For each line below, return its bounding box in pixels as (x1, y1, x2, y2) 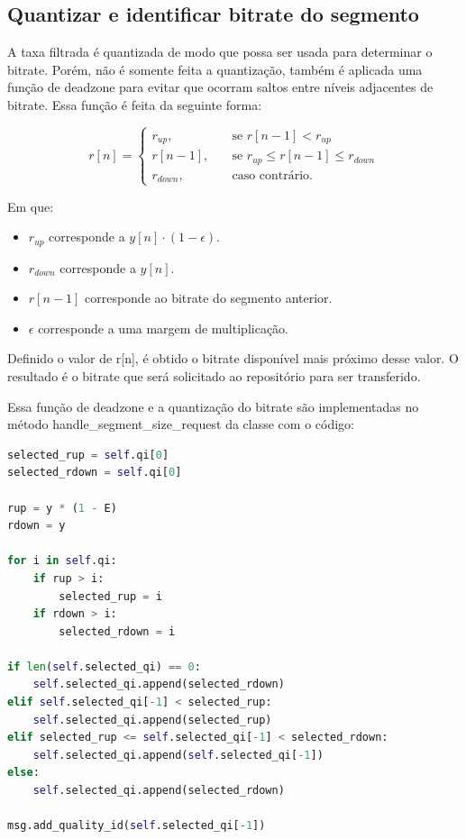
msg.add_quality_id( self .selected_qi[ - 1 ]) (7, 819, 266, 833)
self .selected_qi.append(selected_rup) (32, 713, 272, 726)
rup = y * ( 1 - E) (7, 501, 117, 515)
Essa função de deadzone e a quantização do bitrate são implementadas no (7, 397, 419, 415)
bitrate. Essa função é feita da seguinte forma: (7, 95, 262, 114)
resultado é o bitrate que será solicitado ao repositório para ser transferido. (7, 366, 421, 385)
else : (7, 766, 40, 780)
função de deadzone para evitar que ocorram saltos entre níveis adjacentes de (7, 78, 434, 96)
